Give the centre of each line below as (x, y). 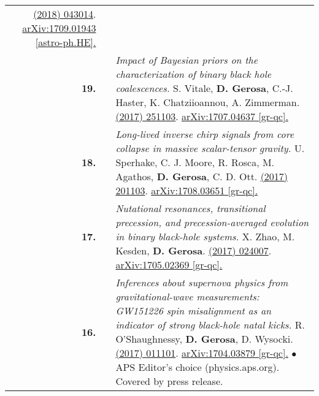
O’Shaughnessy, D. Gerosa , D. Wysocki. (204, 339)
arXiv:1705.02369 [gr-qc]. (169, 265)
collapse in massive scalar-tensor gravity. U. (210, 148)
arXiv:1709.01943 (59, 28)
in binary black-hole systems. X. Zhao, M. (205, 236)
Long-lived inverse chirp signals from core (205, 134)
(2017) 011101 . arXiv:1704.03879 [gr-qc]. (202, 353)
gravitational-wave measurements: (187, 296)
